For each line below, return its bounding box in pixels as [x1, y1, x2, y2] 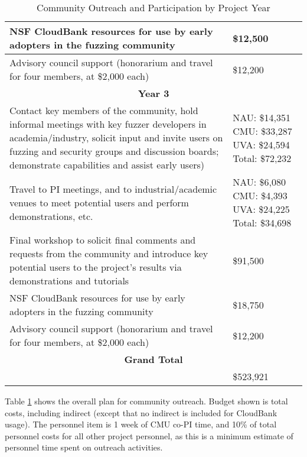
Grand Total [124, 352, 183, 366]
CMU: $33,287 [233, 124, 292, 138]
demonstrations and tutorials [9, 274, 129, 287]
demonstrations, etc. [9, 209, 93, 223]
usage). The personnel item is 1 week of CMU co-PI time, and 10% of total [5, 418, 277, 430]
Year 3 [138, 86, 169, 100]
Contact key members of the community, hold [9, 103, 198, 117]
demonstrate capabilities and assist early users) [9, 158, 205, 171]
